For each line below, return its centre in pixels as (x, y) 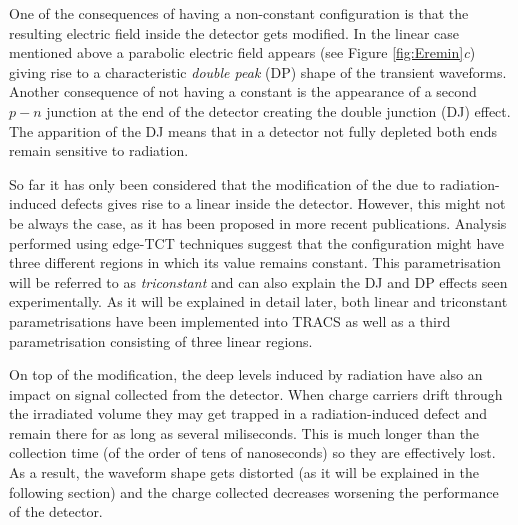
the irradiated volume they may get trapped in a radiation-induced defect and (248, 413)
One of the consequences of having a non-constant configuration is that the (239, 13)
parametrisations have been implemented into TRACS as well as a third (230, 320)
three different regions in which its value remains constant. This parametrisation (255, 262)
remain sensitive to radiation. (99, 150)
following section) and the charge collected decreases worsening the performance (254, 491)
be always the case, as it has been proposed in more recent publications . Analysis (258, 222)
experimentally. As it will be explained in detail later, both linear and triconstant (258, 301)
